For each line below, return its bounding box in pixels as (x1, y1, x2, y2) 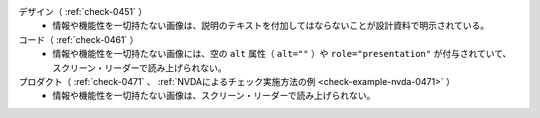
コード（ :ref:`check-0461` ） (18, 33, 139, 45)
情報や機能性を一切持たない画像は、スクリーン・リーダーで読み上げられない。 (52, 90, 376, 102)
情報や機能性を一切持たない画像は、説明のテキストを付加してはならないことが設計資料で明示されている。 (52, 20, 490, 32)
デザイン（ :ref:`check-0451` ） (18, 6, 148, 17)
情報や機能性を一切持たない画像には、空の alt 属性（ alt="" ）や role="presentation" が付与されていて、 (52, 48, 512, 60)
